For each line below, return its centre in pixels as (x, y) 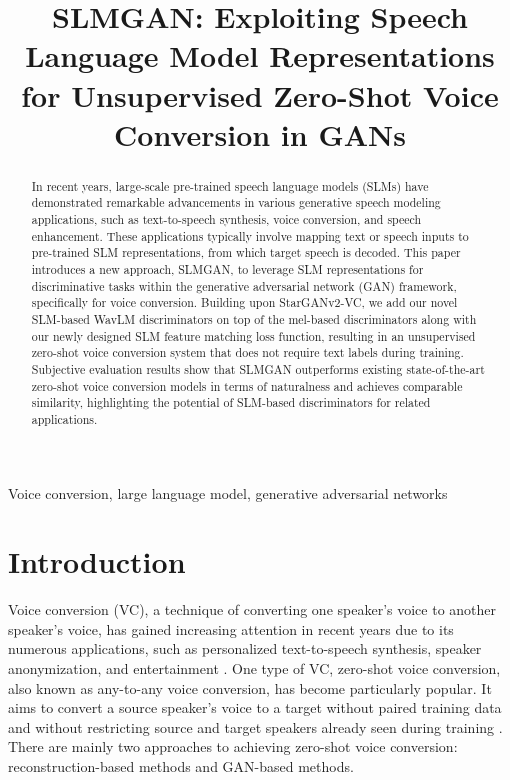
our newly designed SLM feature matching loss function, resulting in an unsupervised (253, 335)
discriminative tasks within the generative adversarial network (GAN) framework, (244, 285)
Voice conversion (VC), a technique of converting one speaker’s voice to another (252, 609)
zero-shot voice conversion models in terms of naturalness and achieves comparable (247, 385)
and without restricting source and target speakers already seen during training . (255, 726)
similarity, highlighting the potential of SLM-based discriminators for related (231, 402)
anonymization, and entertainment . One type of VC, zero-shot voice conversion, (254, 668)
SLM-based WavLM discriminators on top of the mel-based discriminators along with (254, 318)
